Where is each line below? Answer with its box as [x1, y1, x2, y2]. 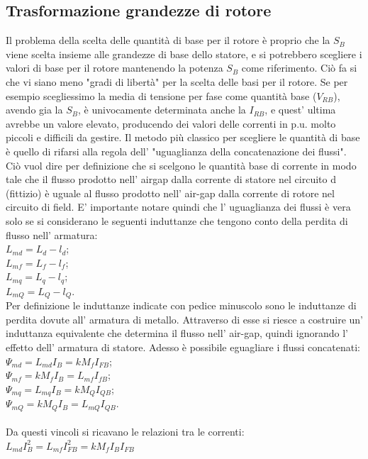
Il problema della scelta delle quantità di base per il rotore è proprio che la [6, 33, 330, 48]
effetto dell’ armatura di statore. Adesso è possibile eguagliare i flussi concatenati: [6, 339, 360, 354]
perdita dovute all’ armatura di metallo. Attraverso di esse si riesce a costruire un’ [6, 311, 363, 326]
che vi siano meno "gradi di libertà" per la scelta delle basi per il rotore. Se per [6, 74, 348, 89]
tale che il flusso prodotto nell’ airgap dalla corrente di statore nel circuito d [6, 172, 336, 187]
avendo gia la [6, 102, 63, 117]
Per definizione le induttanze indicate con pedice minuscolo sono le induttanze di [6, 298, 357, 313]
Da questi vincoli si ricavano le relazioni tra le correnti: [6, 424, 245, 439]
